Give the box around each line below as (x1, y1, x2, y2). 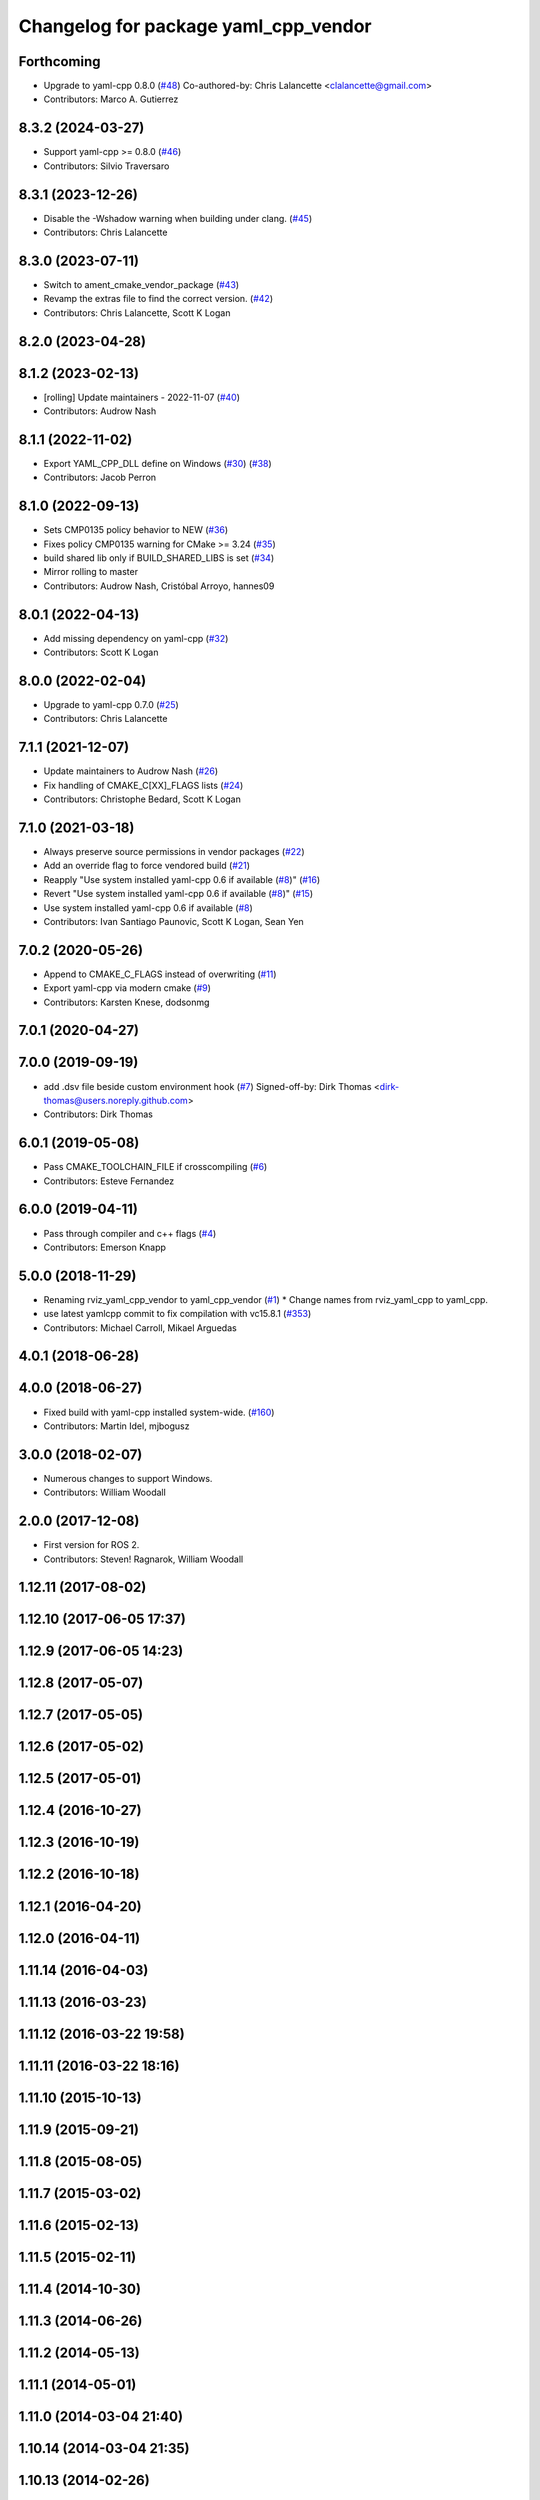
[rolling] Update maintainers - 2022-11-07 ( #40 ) (43, 391, 240, 403)
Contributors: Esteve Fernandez (43, 1175, 175, 1187)
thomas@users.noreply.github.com (43, 1094, 189, 1106)
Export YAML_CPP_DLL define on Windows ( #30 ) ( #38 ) (43, 457, 272, 469)
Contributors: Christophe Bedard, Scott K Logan (43, 793, 242, 805)
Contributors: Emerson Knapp (43, 1241, 167, 1253)
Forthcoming (18, 53, 101, 70)
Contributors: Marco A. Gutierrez (43, 93, 179, 105)
